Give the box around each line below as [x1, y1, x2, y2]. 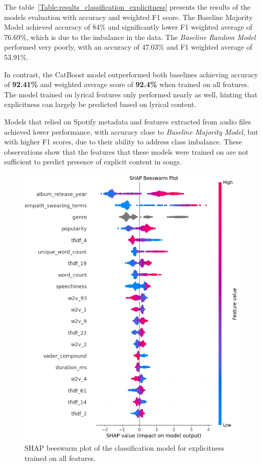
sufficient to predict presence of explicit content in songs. [4, 156, 182, 167]
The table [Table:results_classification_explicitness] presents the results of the [4, 2, 251, 12]
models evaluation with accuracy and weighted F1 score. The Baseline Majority [4, 11, 253, 22]
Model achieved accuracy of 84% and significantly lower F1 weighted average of [4, 22, 252, 32]
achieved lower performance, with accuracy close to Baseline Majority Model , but [4, 126, 258, 137]
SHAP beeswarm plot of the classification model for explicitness [25, 442, 225, 453]
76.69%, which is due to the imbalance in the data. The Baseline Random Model [4, 31, 256, 42]
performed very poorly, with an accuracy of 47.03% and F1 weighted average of [4, 41, 252, 52]
